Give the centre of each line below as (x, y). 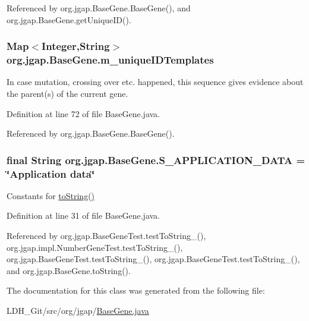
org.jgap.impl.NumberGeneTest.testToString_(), (95, 247)
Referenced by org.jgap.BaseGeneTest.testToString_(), (106, 236)
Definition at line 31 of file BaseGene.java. (83, 215)
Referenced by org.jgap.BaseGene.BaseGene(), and (99, 8)
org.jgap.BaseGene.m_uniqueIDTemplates (110, 60)
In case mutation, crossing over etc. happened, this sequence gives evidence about (155, 82)
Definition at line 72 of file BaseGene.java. (83, 113)
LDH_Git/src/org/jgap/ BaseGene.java (78, 310)
